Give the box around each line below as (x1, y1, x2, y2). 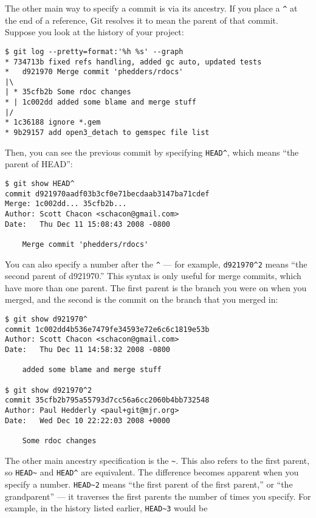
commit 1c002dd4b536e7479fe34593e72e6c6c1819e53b (5, 325, 210, 334)
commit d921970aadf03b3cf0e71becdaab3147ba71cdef (5, 189, 210, 198)
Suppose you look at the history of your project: (5, 26, 184, 38)
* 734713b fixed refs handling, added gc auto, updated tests (5, 57, 262, 66)
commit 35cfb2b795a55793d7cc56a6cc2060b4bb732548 (5, 396, 210, 405)
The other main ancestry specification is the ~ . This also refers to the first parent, (5, 454, 310, 466)
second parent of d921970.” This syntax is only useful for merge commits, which (5, 269, 301, 282)
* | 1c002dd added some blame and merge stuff (5, 98, 196, 107)
